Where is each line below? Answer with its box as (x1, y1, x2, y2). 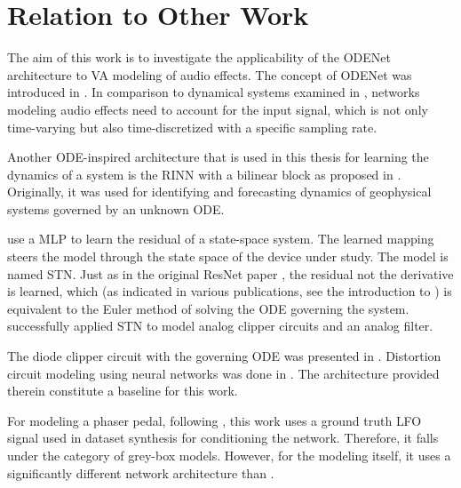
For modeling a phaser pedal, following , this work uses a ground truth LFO (7, 411, 422, 429)
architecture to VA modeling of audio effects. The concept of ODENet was (7, 65, 412, 84)
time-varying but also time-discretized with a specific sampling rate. (7, 117, 378, 136)
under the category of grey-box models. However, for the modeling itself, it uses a (7, 446, 451, 464)
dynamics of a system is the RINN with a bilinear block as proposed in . (7, 164, 401, 183)
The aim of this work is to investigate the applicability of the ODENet (7, 48, 391, 67)
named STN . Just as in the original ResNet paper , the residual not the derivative (7, 264, 454, 283)
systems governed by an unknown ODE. (7, 199, 225, 218)
